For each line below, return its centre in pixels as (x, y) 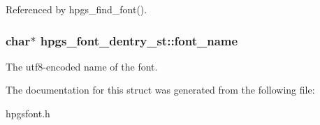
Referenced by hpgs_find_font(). (77, 9)
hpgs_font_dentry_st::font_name (139, 40)
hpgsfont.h (28, 113)
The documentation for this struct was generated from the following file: (160, 90)
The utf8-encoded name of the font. (82, 66)
